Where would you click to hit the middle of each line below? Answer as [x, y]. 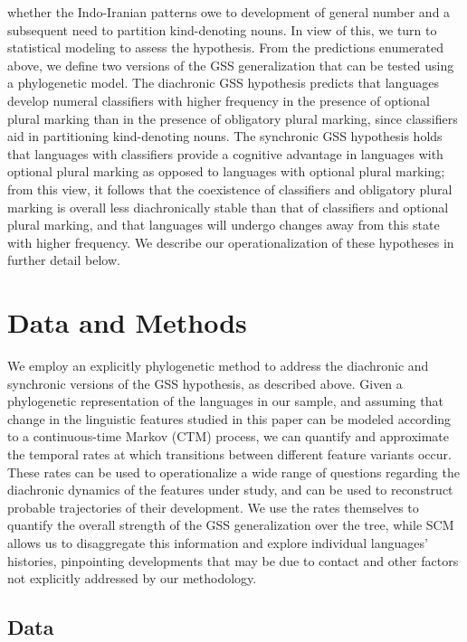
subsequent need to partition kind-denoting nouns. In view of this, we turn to [222, 29]
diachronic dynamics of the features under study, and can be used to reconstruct [230, 490]
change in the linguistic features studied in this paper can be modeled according [229, 418]
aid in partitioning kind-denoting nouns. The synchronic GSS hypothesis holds [225, 136]
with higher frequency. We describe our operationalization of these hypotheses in [231, 242]
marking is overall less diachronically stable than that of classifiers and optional [228, 207]
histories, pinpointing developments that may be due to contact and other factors [233, 560]
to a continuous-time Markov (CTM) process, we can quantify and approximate [229, 436]
